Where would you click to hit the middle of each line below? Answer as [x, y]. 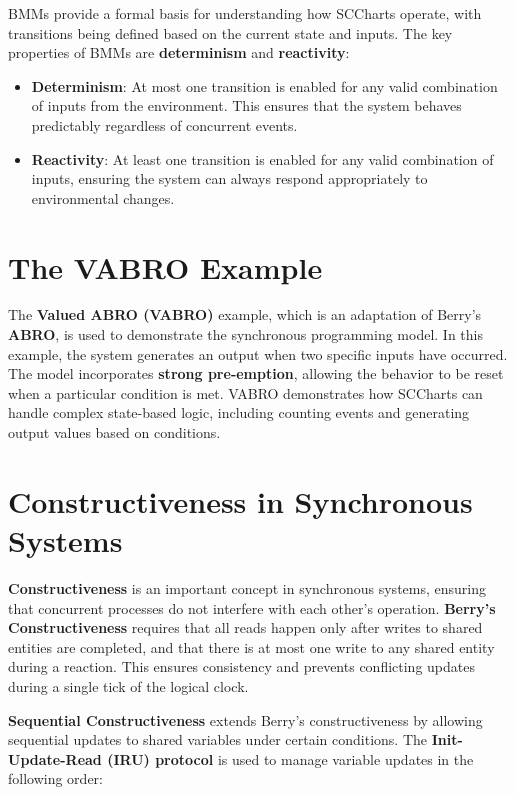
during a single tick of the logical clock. [128, 685]
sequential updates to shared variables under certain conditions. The [218, 739]
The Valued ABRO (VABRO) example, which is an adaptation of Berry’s [245, 314]
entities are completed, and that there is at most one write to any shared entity [251, 646]
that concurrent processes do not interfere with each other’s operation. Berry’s [252, 607]
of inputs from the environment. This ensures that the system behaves [246, 105]
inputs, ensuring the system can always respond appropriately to [229, 178]
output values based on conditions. [114, 432]
